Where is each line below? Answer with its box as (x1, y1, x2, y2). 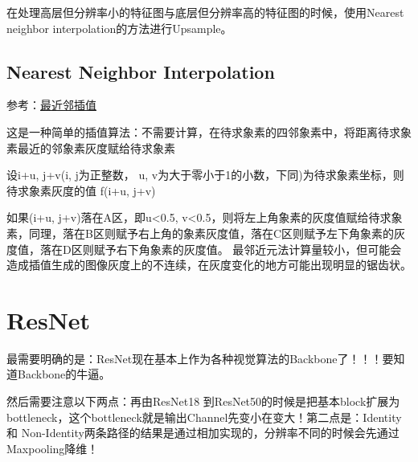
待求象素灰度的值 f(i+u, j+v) (6, 182, 156, 198)
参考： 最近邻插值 (6, 96, 96, 113)
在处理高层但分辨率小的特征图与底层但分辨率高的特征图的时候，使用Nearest (6, 4, 404, 20)
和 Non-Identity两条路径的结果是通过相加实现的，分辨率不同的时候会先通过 (6, 424, 400, 441)
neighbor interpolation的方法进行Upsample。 (6, 19, 232, 36)
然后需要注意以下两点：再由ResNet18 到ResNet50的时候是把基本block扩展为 (6, 393, 400, 410)
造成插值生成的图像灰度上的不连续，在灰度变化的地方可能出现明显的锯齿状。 (6, 256, 412, 273)
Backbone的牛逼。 (17, 366, 111, 382)
